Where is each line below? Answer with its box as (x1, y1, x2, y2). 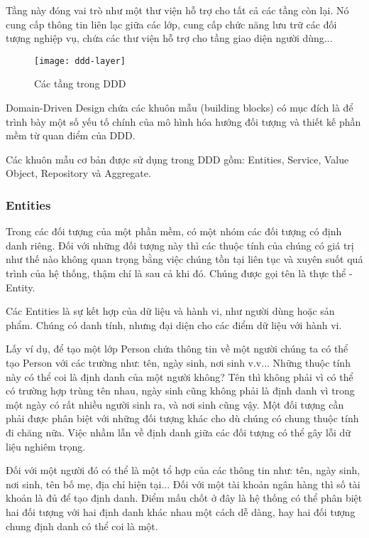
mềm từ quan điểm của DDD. (6, 128, 136, 143)
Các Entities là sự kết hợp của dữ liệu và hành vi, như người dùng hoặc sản (6, 303, 335, 318)
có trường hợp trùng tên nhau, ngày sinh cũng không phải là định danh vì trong (6, 383, 355, 398)
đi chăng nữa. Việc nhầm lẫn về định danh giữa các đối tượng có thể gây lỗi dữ (6, 424, 351, 439)
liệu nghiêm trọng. (6, 439, 86, 453)
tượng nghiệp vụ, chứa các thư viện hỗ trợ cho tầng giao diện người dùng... (6, 31, 333, 45)
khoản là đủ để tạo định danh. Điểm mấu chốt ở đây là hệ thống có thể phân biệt (6, 490, 363, 505)
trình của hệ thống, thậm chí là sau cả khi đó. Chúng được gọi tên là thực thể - (6, 266, 353, 280)
